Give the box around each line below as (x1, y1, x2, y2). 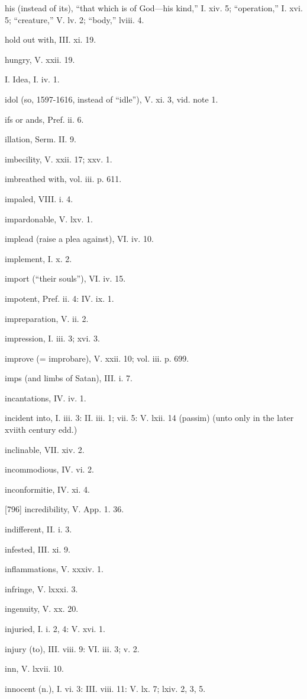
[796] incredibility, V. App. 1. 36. (5, 503, 124, 515)
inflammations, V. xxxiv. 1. (5, 563, 104, 575)
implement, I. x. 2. (5, 252, 72, 264)
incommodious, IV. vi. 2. (5, 463, 94, 475)
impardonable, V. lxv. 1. (5, 212, 93, 225)
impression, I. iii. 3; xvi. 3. (5, 332, 100, 344)
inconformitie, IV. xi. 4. (5, 483, 90, 495)
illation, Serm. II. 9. (5, 133, 77, 145)
